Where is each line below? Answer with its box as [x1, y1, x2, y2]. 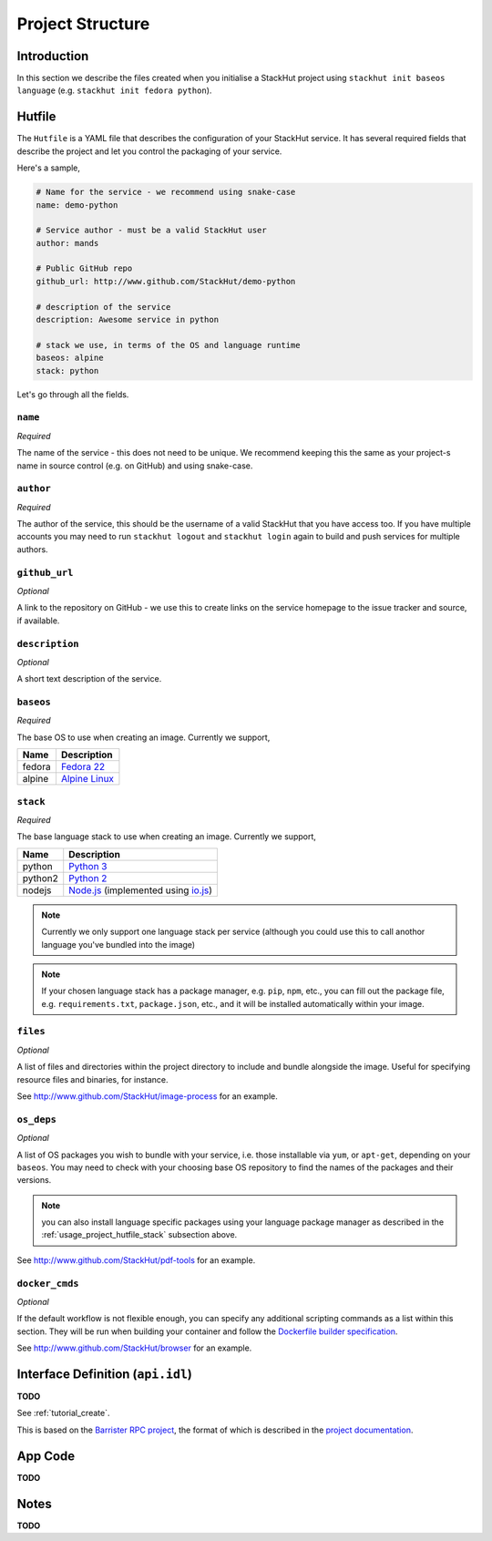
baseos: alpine [36, 353, 104, 364]
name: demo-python [36, 200, 118, 210]
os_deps [16, 1113, 56, 1125]
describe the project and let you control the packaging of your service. [16, 146, 282, 157]
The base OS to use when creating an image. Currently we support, [16, 732, 271, 743]
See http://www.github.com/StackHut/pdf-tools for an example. [16, 1254, 256, 1266]
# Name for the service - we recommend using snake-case [36, 187, 296, 198]
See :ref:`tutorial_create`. [16, 1408, 110, 1419]
